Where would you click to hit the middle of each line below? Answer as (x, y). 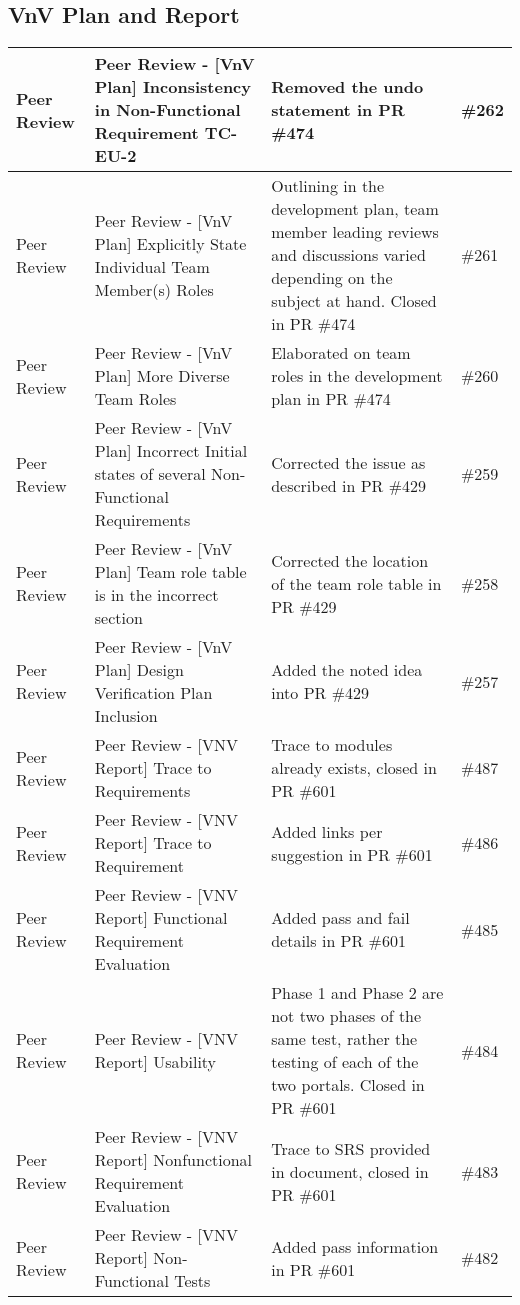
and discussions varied (348, 255)
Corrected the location (350, 560)
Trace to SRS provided (351, 1148)
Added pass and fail (340, 918)
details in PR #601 (338, 941)
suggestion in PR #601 (352, 854)
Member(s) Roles (154, 289)
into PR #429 (320, 693)
